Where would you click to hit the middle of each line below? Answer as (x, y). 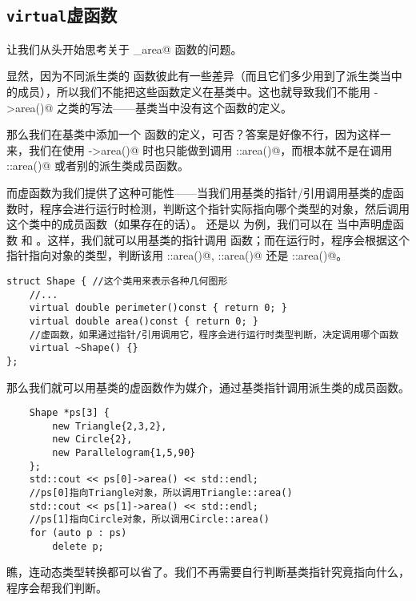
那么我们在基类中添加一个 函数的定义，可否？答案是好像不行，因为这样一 (199, 134)
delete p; (78, 546)
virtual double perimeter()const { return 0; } (158, 308)
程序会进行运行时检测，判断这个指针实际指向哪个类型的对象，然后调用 (224, 208)
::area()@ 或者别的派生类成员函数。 (98, 165)
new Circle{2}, (92, 440)
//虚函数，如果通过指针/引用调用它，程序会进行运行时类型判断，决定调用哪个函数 (214, 335)
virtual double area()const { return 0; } (144, 321)
